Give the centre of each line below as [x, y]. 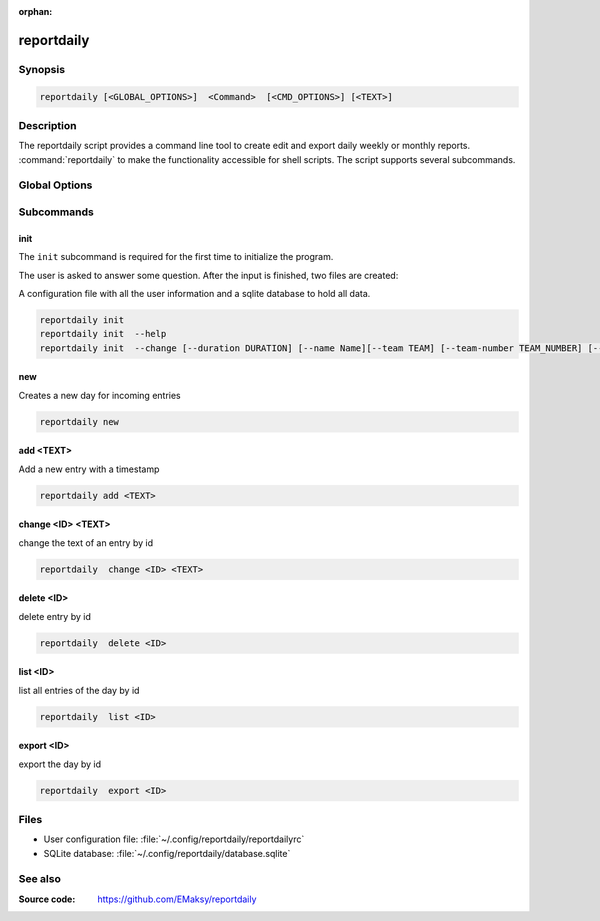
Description [47, 125]
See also [40, 879]
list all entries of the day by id [79, 690]
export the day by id [60, 764]
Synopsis [41, 69]
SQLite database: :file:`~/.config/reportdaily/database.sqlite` [167, 853]
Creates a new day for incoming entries [100, 395]
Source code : [47, 899]
